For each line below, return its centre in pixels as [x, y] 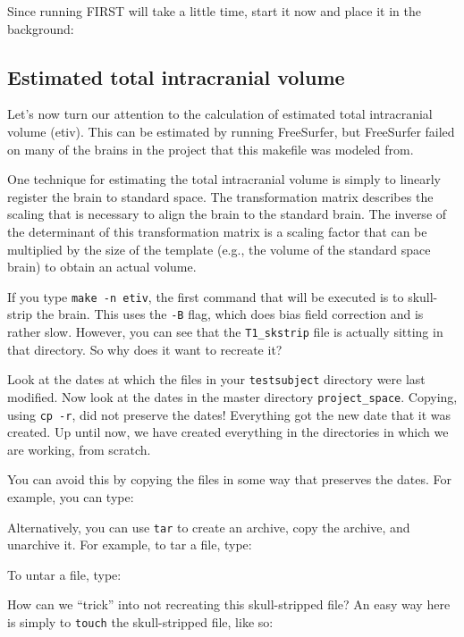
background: [41, 28]
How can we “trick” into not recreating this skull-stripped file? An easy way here [229, 604]
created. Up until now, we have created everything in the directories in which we [228, 432]
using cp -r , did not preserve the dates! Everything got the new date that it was [229, 414]
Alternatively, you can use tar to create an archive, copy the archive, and [209, 527]
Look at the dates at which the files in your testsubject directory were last [216, 379]
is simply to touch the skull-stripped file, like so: [140, 622]
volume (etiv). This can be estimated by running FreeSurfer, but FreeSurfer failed [231, 131]
